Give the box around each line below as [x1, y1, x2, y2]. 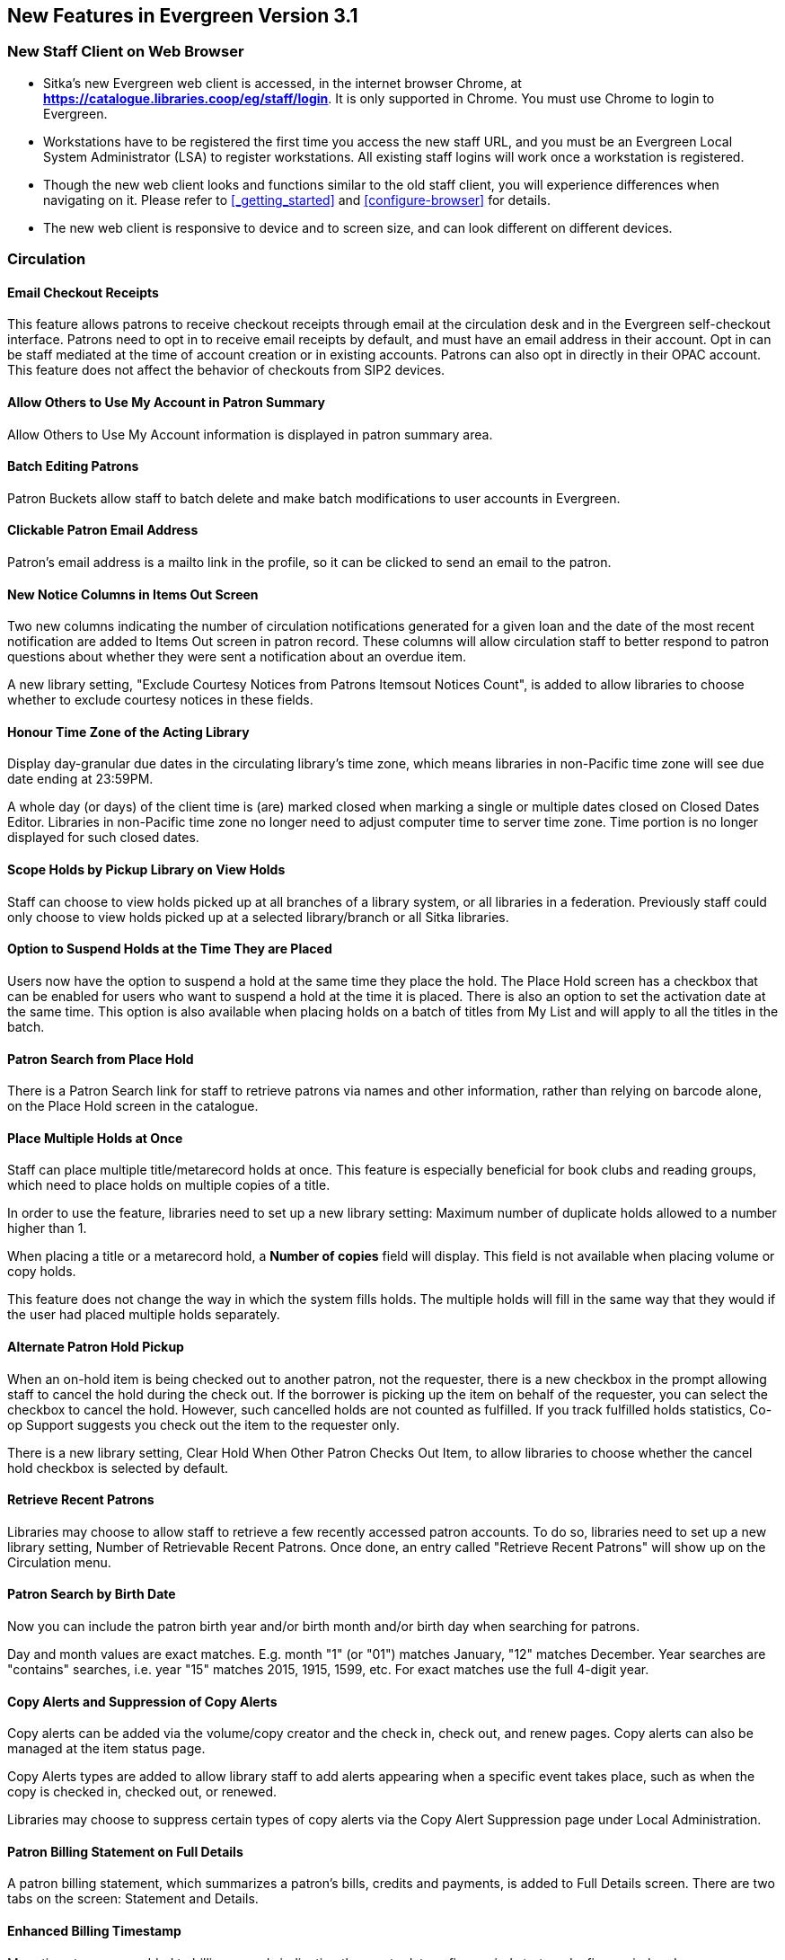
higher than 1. [7, 1220, 87, 1237]
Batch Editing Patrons [7, 458, 139, 474]
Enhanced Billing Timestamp [7, 1923, 181, 1939]
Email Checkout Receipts [7, 284, 159, 300]
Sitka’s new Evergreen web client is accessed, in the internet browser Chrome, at [43, 75, 522, 91]
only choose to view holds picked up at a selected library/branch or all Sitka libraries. [7, 909, 509, 925]
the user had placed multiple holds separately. [7, 1307, 280, 1323]
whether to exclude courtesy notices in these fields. [7, 692, 313, 708]
